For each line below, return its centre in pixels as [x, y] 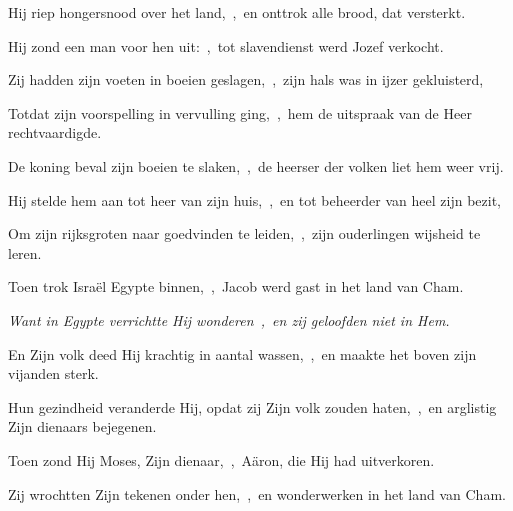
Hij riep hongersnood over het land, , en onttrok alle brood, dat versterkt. [237, 12]
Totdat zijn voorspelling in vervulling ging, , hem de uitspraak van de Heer [240, 112]
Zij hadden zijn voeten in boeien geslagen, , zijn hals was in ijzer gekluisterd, [246, 79]
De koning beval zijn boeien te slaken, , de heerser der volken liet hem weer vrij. [256, 165]
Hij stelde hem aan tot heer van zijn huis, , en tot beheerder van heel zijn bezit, [254, 199]
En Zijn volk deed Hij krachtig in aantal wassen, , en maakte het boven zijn [242, 353]
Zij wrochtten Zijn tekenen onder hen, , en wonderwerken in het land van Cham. [257, 493]
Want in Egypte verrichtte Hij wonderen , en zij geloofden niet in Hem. [229, 319]
